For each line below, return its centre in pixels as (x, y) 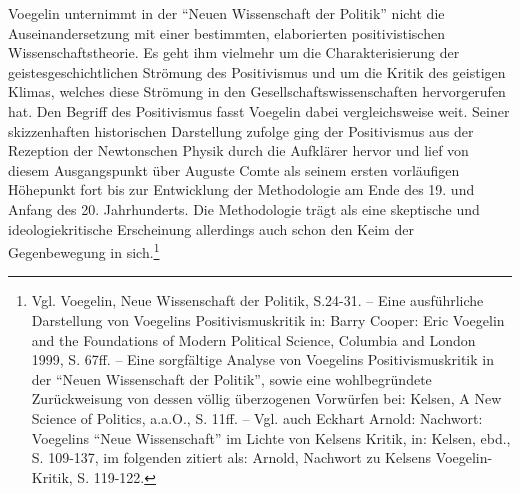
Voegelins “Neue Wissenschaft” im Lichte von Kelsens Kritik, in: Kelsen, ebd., (271, 437)
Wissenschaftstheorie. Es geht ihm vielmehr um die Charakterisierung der (234, 52)
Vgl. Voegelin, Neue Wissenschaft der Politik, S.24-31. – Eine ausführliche (257, 300)
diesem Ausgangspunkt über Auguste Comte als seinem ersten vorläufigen (234, 169)
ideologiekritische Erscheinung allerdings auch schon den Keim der (211, 228)
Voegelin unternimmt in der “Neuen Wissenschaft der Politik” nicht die (226, 13)
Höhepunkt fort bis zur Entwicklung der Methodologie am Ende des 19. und (241, 189)
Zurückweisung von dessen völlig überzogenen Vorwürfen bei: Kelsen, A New (266, 398)
